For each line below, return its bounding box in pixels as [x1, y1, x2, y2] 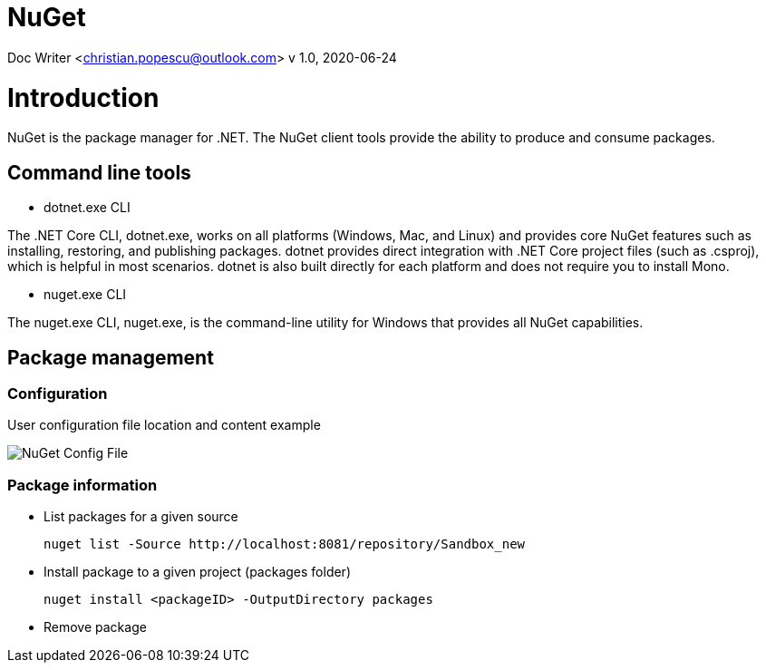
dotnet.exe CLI [44, 199, 131, 216]
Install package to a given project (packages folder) [44, 564, 352, 580]
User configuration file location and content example [7, 417, 321, 433]
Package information [7, 475, 158, 494]
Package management [7, 345, 214, 369]
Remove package [44, 619, 147, 636]
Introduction [7, 82, 160, 113]
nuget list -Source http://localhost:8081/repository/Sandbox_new [44, 537, 526, 552]
